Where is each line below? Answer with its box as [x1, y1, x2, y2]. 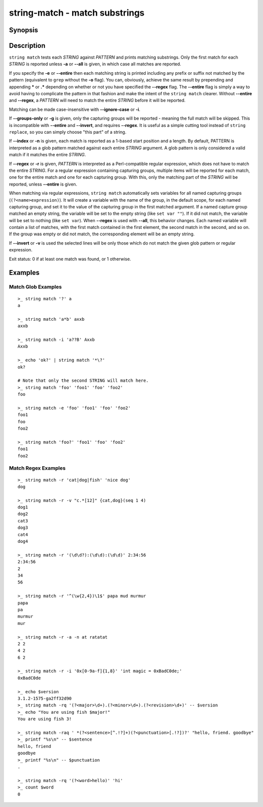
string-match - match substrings [9, 7, 145, 18]
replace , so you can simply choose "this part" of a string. [9, 129, 127, 135]
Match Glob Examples [9, 284, 62, 290]
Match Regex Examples [9, 465, 66, 472]
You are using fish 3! [18, 716, 72, 722]
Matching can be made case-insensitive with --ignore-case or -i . [9, 106, 141, 112]
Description [9, 41, 46, 50]
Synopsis [9, 26, 38, 34]
